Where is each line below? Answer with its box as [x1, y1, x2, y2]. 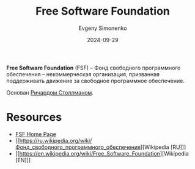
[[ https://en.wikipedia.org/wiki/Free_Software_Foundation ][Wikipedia [15, 149, 189, 157]
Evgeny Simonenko [78, 24, 127, 32]
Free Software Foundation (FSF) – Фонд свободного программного [6, 64, 181, 71]
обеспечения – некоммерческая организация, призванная [6, 70, 160, 77]
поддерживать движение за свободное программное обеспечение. [6, 77, 185, 84]
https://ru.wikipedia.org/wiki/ [19, 137, 92, 144]
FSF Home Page [15, 130, 56, 138]
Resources [6, 110, 62, 124]
